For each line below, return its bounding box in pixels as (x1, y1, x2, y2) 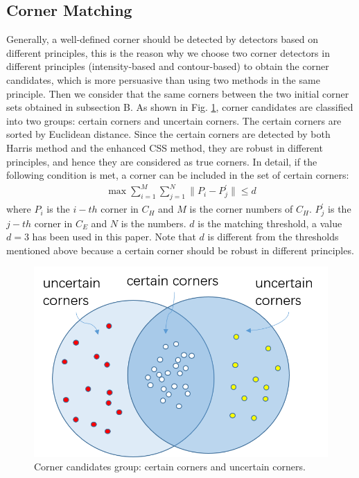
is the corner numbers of (189, 202, 293, 216)
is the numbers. (121, 215, 186, 230)
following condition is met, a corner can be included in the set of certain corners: (6, 168, 349, 182)
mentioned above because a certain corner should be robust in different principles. (6, 242, 354, 257)
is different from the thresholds (207, 229, 339, 244)
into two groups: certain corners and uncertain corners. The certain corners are (6, 113, 342, 127)
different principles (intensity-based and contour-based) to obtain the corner (6, 59, 329, 73)
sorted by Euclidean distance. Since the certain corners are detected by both (6, 127, 331, 141)
